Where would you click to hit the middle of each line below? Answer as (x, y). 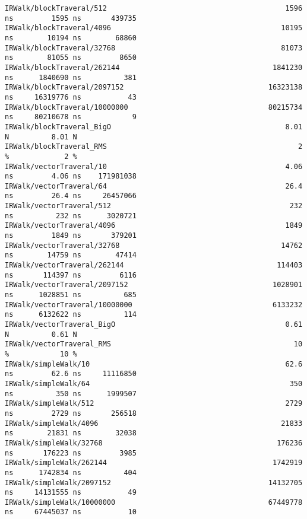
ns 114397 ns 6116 (71, 275)
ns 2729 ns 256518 (71, 413)
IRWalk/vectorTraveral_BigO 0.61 (154, 324)
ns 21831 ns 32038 (71, 433)
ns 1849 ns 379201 (71, 236)
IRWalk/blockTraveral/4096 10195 (154, 28)
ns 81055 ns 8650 (71, 58)
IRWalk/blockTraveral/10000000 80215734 (154, 107)
